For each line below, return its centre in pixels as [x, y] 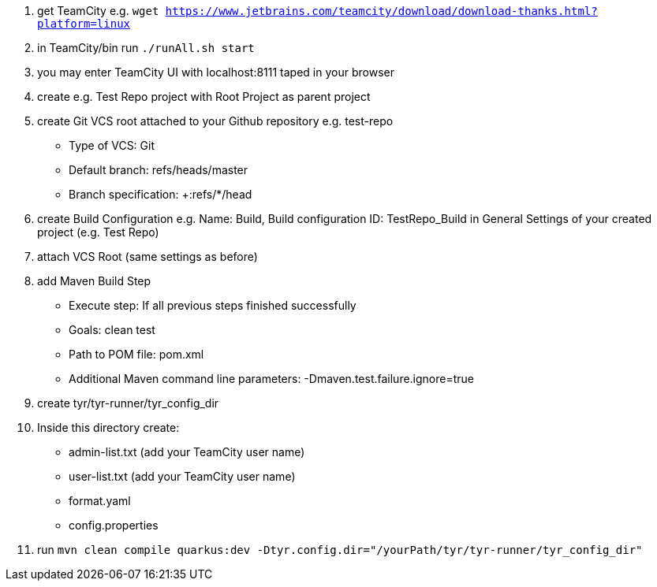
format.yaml [100, 501]
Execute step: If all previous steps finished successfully [213, 305]
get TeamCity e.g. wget [98, 11]
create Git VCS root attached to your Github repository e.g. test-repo [215, 121]
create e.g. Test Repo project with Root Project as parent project [204, 97]
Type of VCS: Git [112, 145]
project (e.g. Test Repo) [98, 232]
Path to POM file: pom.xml [136, 354]
